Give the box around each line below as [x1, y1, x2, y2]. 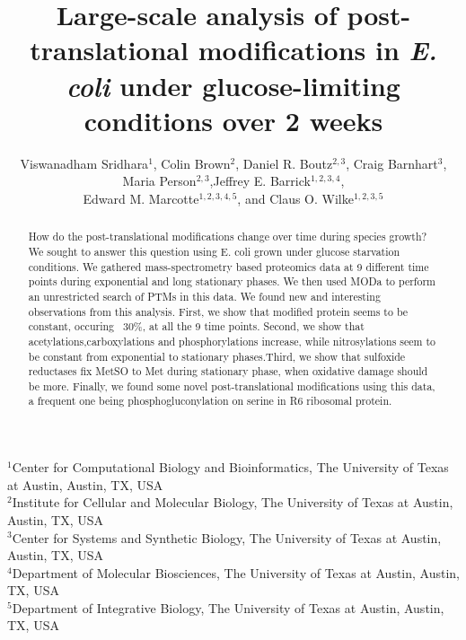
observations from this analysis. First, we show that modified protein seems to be [28, 303, 409, 319]
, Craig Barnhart [346, 153, 438, 172]
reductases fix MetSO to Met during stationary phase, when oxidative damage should [28, 364, 428, 379]
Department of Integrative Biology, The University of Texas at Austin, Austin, [12, 598, 444, 617]
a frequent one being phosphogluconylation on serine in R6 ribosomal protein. [28, 393, 392, 408]
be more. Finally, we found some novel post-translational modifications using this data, [28, 378, 435, 393]
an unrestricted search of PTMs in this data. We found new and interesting [28, 288, 381, 303]
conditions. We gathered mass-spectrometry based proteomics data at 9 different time [28, 259, 429, 274]
